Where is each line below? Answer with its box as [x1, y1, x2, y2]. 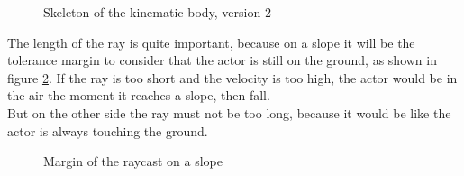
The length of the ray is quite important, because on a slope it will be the [7, 32, 415, 51]
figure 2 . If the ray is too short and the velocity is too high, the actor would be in [7, 68, 458, 87]
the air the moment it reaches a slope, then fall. [7, 86, 270, 105]
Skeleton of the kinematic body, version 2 [43, 3, 271, 21]
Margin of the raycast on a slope [43, 152, 223, 171]
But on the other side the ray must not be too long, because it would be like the [7, 103, 451, 122]
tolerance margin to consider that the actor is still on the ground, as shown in [7, 51, 437, 69]
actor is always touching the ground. [7, 121, 208, 140]
